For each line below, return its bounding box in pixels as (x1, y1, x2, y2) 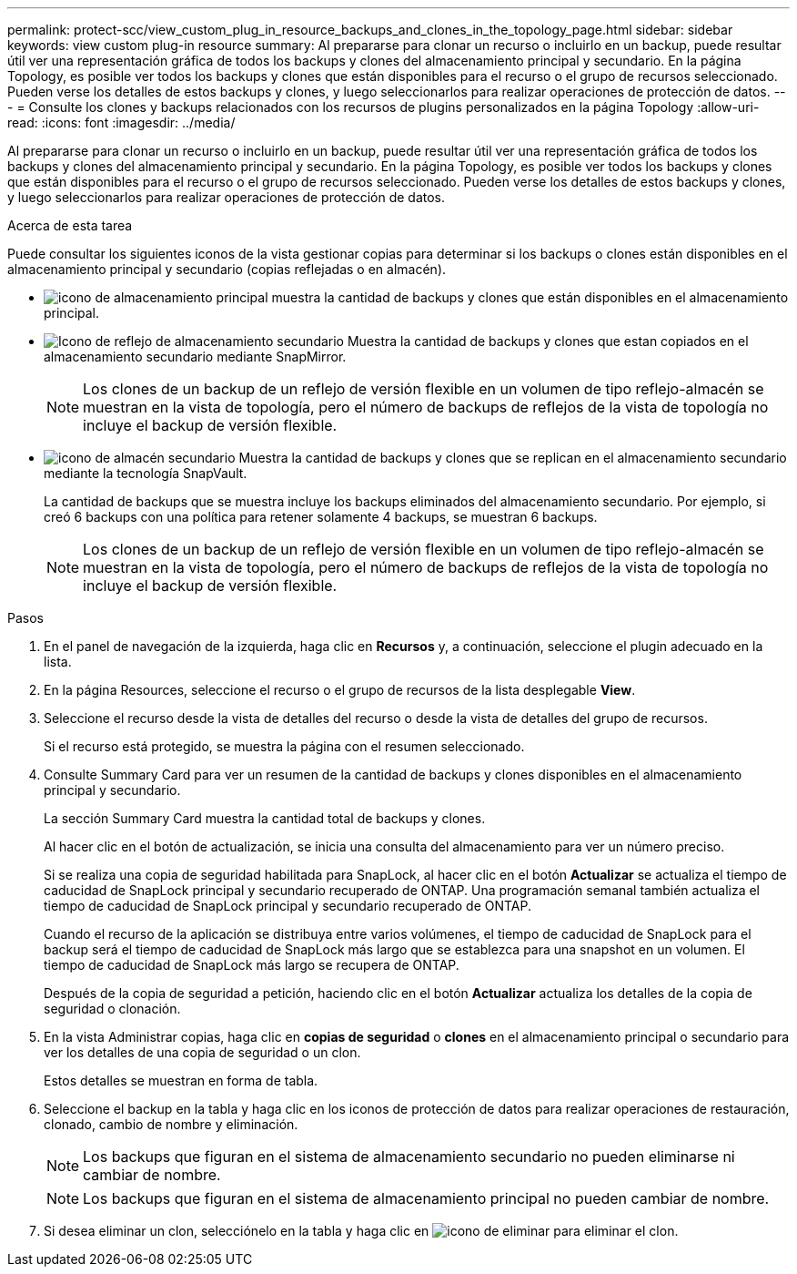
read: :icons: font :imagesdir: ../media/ (7, 115, 236, 130)
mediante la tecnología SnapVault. (44, 465, 247, 481)
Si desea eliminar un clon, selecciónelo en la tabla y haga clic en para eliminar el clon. (44, 1223, 679, 1238)
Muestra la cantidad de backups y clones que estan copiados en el (347, 333, 749, 349)
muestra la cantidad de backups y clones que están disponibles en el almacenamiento (271, 290, 789, 305)
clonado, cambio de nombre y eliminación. (44, 1116, 298, 1132)
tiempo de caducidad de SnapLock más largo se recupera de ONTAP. (44, 957, 459, 973)
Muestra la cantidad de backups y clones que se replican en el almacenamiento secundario (238, 450, 787, 465)
